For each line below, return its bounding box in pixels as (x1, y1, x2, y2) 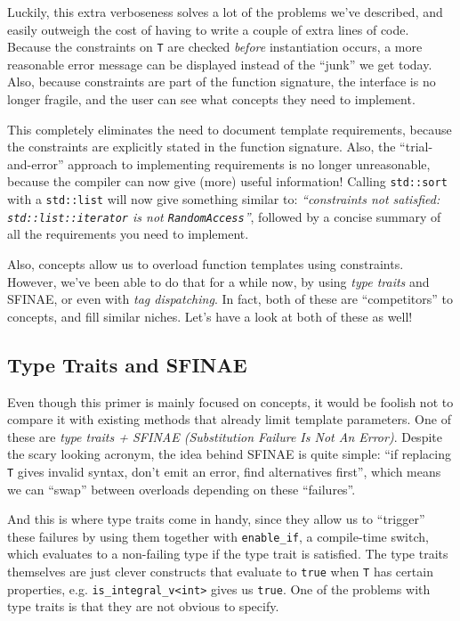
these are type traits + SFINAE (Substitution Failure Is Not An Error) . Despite (7, 427, 442, 445)
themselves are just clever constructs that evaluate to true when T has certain (7, 562, 433, 581)
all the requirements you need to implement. (7, 225, 249, 243)
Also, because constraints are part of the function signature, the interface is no (7, 72, 436, 91)
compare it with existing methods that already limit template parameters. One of (7, 410, 451, 429)
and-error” (7, 154, 64, 173)
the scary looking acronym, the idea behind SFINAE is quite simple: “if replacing (7, 445, 451, 463)
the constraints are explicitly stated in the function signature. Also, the (7, 137, 396, 156)
